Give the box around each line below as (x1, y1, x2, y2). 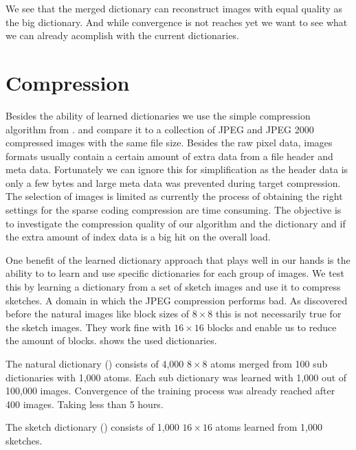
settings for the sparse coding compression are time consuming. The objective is (5, 203, 342, 217)
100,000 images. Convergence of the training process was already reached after (5, 383, 335, 398)
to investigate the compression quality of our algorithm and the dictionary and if (5, 216, 346, 230)
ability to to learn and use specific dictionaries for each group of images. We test (5, 266, 344, 280)
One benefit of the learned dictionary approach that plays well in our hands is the (5, 252, 351, 267)
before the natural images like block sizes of (5, 306, 190, 321)
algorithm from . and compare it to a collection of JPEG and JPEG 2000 (5, 122, 314, 136)
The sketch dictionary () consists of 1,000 (5, 420, 179, 434)
